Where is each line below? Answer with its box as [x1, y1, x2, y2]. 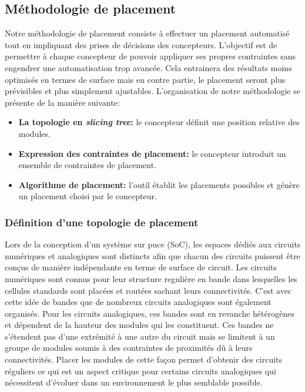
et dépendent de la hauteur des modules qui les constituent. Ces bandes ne [5, 319, 274, 331]
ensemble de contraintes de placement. [18, 159, 157, 171]
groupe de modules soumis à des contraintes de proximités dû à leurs [5, 341, 253, 354]
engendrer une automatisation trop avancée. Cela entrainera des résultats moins [5, 61, 292, 73]
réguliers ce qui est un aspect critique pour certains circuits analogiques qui [5, 364, 276, 377]
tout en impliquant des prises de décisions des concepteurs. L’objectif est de [5, 38, 277, 51]
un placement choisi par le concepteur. [18, 190, 157, 202]
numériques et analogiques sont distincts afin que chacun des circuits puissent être [5, 249, 300, 262]
